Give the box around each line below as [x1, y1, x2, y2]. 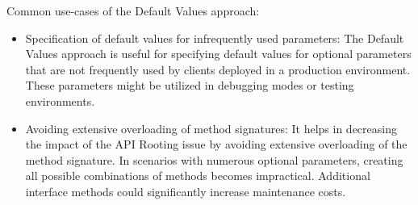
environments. [25, 92, 95, 109]
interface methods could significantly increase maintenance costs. [25, 182, 346, 199]
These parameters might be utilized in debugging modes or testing [25, 77, 354, 94]
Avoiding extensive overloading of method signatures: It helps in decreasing [25, 119, 397, 136]
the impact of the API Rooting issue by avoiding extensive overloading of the [25, 136, 408, 153]
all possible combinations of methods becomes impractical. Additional [25, 167, 370, 184]
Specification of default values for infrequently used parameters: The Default [25, 29, 404, 46]
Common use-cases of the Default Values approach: [6, 2, 260, 19]
